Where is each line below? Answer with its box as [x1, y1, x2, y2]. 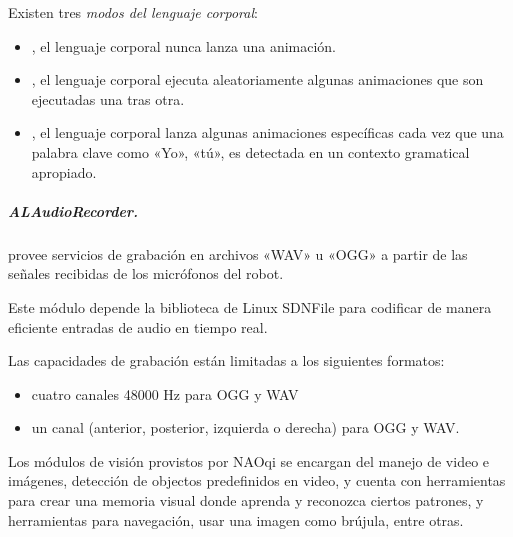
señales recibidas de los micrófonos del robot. [8, 263, 284, 284]
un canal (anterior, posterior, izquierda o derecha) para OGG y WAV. [31, 417, 460, 438]
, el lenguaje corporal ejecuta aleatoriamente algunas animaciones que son [31, 69, 484, 90]
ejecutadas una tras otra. [31, 88, 185, 109]
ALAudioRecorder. [8, 200, 139, 221]
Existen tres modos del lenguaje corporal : [8, 2, 258, 22]
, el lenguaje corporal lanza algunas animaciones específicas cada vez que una [31, 122, 504, 143]
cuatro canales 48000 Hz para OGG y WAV [31, 383, 299, 404]
